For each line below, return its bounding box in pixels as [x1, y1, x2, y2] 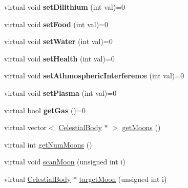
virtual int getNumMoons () [4, 139, 92, 150]
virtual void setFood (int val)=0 [4, 18, 108, 29]
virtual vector [4, 122, 47, 133]
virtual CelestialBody [4, 173, 71, 184]
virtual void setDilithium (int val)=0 [4, 2, 126, 12]
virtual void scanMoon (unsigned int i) [4, 156, 126, 167]
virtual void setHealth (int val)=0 [4, 53, 115, 64]
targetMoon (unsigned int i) [79, 173, 167, 184]
